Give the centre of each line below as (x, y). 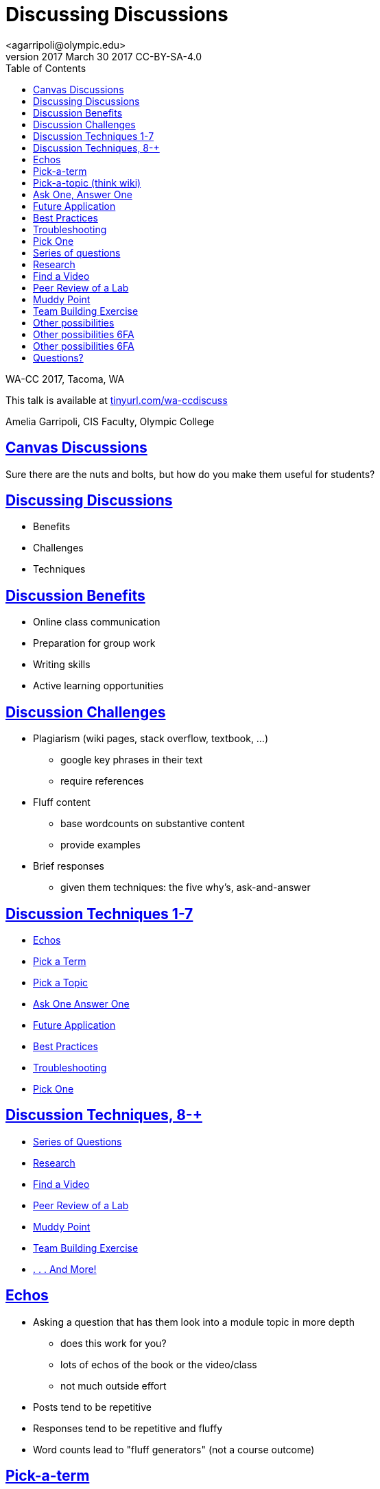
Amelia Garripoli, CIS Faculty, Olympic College (110, 421)
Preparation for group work (94, 643)
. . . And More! (65, 1269)
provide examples (100, 845)
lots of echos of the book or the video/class (159, 1364)
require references (102, 781)
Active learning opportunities (98, 686)
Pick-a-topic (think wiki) (87, 182)
